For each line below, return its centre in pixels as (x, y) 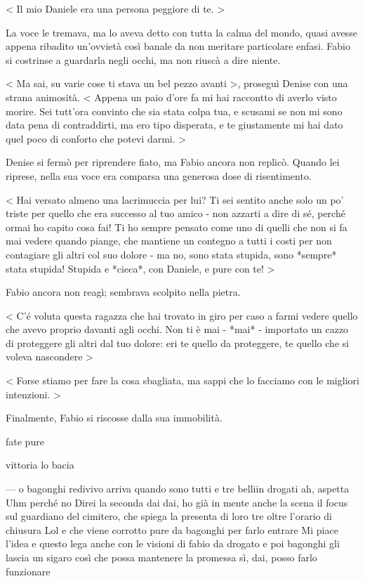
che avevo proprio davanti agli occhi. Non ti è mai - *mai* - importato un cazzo (177, 329)
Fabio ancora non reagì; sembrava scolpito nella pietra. (123, 292)
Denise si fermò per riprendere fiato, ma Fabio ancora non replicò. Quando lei (173, 162)
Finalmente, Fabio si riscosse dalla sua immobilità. (114, 418)
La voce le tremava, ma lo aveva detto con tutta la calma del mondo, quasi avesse (181, 32)
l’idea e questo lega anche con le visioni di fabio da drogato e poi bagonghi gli (173, 543)
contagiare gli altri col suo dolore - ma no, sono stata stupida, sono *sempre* (171, 254)
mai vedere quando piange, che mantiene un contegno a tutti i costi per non (169, 241)
